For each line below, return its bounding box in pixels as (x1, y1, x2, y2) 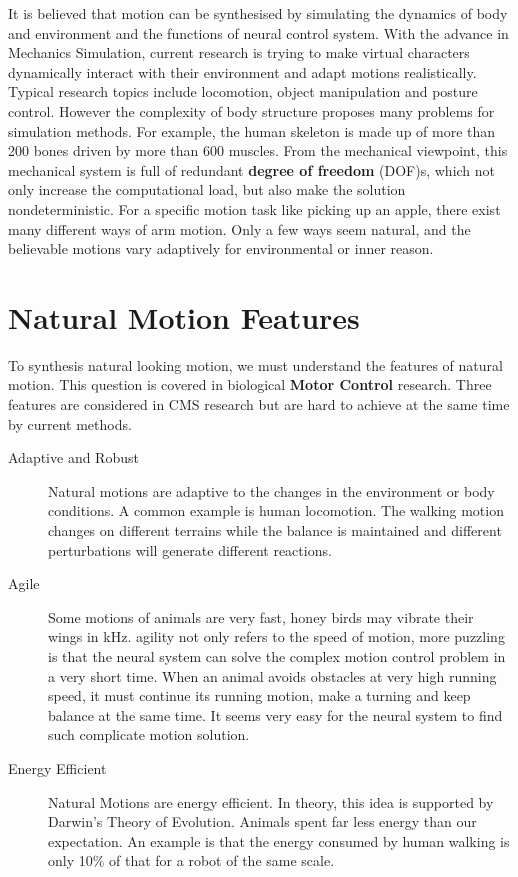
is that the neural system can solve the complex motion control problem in (48, 645, 506, 666)
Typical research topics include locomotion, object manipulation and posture (8, 81, 478, 102)
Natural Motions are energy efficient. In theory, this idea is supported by (48, 791, 494, 812)
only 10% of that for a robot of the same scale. (48, 850, 335, 871)
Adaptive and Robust (8, 447, 139, 468)
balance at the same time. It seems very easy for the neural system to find (48, 704, 503, 725)
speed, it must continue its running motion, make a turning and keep (48, 685, 471, 706)
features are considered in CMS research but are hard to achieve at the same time (8, 394, 510, 415)
